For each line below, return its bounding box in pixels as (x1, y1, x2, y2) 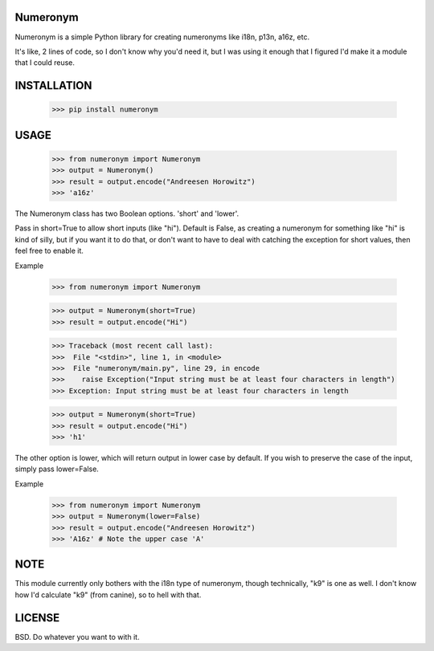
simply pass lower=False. (14, 464, 100, 474)
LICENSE (14, 611, 60, 625)
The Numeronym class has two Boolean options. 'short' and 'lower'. (14, 209, 240, 218)
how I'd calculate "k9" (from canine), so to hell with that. (14, 590, 202, 600)
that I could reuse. (14, 58, 76, 67)
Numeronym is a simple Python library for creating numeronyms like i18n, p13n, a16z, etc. (14, 32, 309, 42)
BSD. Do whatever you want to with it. (14, 632, 140, 641)
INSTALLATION (14, 79, 92, 92)
